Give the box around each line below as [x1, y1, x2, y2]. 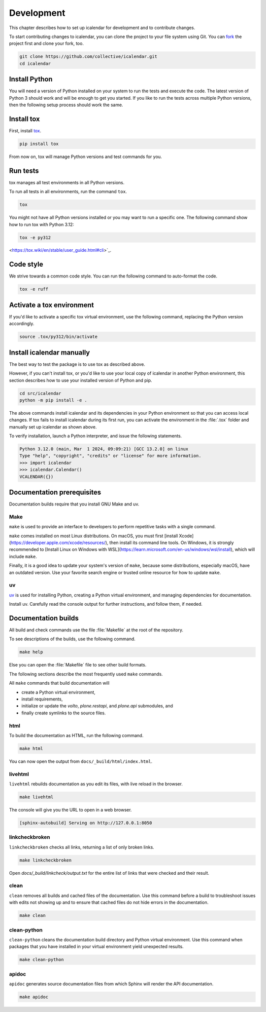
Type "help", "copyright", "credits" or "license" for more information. [19, 453, 201, 459]
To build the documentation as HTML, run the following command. [9, 732, 144, 738]
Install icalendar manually [9, 348, 90, 356]
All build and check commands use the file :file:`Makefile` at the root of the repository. [9, 627, 184, 633]
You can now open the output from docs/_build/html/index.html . [9, 758, 153, 764]
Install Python [9, 75, 53, 83]
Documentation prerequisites [9, 488, 101, 497]
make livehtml [19, 794, 54, 800]
